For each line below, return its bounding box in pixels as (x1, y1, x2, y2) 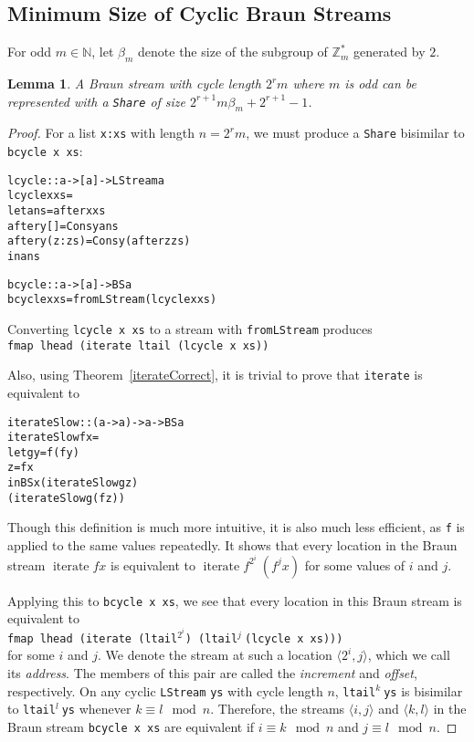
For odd (7, 42, 52, 61)
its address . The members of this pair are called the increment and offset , (7, 663, 417, 682)
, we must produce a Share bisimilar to (246, 123, 465, 142)
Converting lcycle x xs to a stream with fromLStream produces (7, 319, 373, 338)
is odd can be (344, 74, 416, 92)
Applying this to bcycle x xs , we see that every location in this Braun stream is (7, 590, 462, 610)
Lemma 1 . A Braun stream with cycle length (7, 74, 261, 92)
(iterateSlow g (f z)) (7, 491, 125, 505)
